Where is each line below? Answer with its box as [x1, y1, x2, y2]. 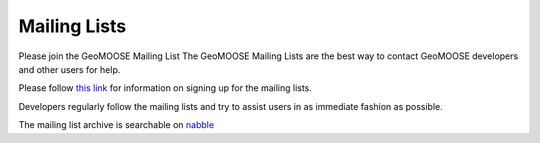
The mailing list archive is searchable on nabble [18, 119, 215, 131]
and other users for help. [18, 63, 121, 75]
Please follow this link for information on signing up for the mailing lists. [18, 82, 312, 94]
